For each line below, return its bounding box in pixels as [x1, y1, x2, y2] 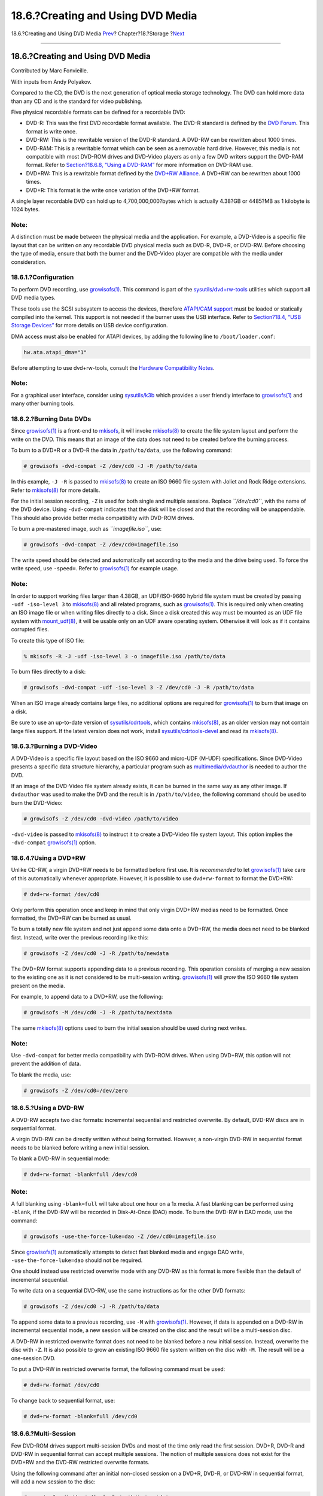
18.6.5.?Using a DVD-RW [11, 1104, 84, 1112]
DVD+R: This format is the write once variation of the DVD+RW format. [26, 186, 200, 194]
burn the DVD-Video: [11, 799, 63, 806]
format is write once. [26, 127, 77, 135]
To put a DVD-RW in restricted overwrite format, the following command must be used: [11, 1366, 226, 1373]
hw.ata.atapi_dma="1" [23, 349, 87, 355]
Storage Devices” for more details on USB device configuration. [11, 322, 168, 329]
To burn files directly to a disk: [11, 668, 86, 676]
